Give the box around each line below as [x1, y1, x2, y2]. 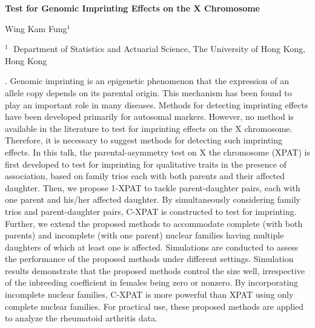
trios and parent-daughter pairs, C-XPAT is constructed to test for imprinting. [5, 205, 297, 217]
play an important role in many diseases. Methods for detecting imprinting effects [5, 98, 308, 111]
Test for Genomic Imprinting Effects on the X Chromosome [5, 2, 260, 14]
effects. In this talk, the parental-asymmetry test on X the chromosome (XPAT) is [5, 145, 310, 158]
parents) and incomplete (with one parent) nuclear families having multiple [5, 229, 284, 241]
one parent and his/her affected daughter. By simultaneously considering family [5, 193, 300, 206]
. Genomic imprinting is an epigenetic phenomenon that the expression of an [5, 74, 290, 87]
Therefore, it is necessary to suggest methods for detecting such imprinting [5, 134, 283, 146]
